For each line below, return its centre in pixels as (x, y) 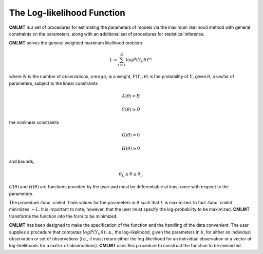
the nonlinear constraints (34, 122)
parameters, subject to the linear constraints (54, 83)
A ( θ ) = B (131, 96)
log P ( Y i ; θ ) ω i (139, 60)
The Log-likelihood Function (67, 13)
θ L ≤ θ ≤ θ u (131, 175)
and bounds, (22, 161)
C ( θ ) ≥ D (131, 109)
